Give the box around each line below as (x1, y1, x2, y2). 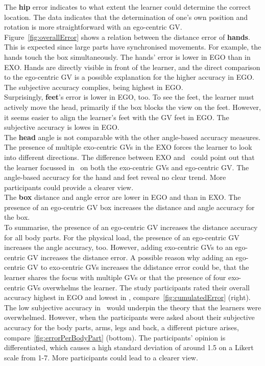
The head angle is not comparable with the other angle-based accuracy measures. (4, 131, 261, 142)
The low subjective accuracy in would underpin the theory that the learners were (4, 302, 261, 312)
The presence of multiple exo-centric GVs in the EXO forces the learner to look (4, 142, 252, 152)
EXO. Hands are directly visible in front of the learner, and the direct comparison (4, 61, 260, 72)
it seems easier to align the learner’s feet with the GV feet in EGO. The (4, 111, 229, 122)
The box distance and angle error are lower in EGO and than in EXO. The (4, 192, 241, 202)
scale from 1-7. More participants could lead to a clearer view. (4, 352, 198, 362)
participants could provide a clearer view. (4, 181, 134, 192)
